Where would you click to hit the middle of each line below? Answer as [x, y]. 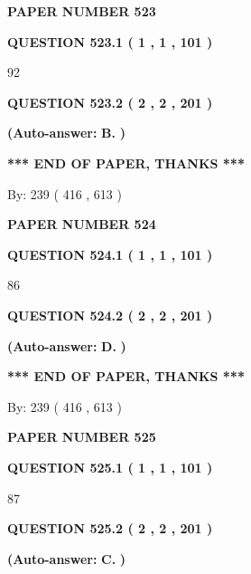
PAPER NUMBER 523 [82, 11]
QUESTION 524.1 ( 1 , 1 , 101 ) [110, 254]
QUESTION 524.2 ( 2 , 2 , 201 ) [110, 315]
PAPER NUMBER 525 [82, 437]
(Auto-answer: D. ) [67, 345]
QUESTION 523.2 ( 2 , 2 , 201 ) [110, 102]
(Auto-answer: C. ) [67, 558]
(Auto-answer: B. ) [66, 133]
